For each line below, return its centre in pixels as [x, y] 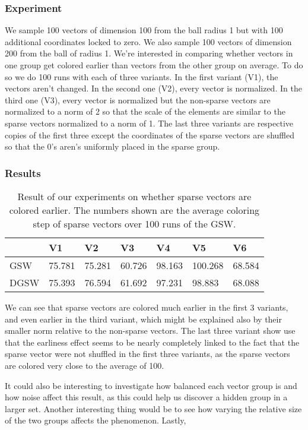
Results [23, 173]
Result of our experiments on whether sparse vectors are [134, 196]
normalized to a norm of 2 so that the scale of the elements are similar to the [145, 111]
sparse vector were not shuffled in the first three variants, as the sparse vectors [147, 354]
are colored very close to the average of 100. [85, 365]
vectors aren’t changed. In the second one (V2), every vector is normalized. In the [153, 88]
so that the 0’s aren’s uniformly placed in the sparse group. [112, 146]
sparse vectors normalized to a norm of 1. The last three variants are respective [149, 123]
